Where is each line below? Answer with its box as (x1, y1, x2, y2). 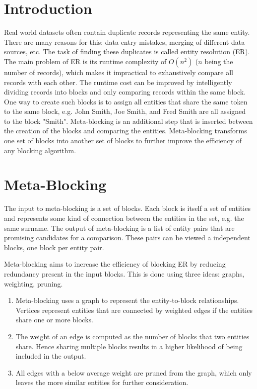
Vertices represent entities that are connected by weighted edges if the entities (15, 304, 253, 315)
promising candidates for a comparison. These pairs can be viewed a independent (4, 232, 251, 243)
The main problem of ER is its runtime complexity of (4, 56, 167, 66)
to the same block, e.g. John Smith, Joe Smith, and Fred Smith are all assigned (4, 106, 246, 116)
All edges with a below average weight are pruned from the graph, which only (15, 367, 252, 378)
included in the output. (15, 351, 86, 361)
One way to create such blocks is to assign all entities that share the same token (4, 96, 248, 106)
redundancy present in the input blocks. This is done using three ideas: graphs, (4, 268, 245, 279)
